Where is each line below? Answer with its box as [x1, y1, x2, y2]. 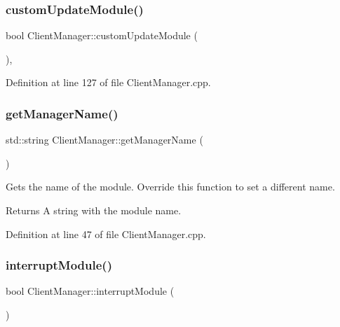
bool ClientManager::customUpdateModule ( [6, 28, 198, 43]
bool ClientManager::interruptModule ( [6, 284, 175, 298]
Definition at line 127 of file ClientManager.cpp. [6, 75, 211, 90]
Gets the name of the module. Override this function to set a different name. [6, 179, 335, 194]
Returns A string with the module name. [6, 203, 182, 217]
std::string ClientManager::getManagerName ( [6, 132, 203, 147]
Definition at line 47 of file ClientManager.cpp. [6, 226, 206, 241]
